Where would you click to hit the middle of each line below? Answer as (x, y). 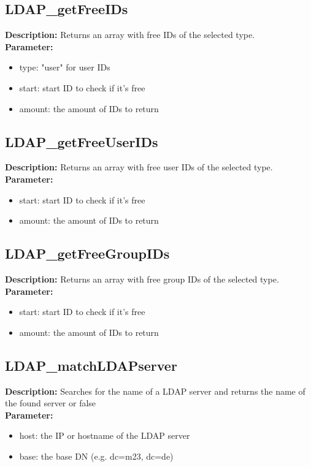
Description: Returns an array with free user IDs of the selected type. (139, 167)
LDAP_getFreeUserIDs (82, 141)
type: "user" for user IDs (65, 67)
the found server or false (51, 403)
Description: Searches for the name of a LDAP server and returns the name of (155, 391)
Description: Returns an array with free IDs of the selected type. (130, 35)
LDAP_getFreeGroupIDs (87, 253)
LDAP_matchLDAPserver (91, 365)
